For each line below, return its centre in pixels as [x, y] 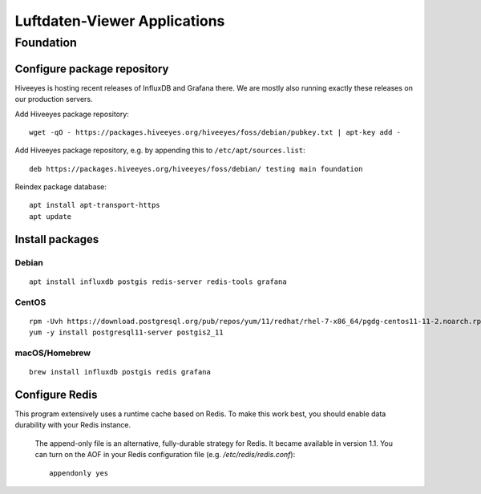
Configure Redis [56, 394]
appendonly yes [79, 473]
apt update [51, 216]
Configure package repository [92, 69]
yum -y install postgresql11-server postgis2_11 [126, 332]
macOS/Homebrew [53, 353]
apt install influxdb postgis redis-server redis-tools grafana [158, 281]
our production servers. [54, 99]
